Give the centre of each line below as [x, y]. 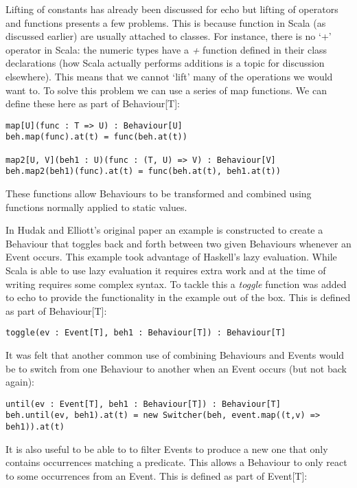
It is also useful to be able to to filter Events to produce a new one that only [167, 448]
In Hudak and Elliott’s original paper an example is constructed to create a [164, 230]
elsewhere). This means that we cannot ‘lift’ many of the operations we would [169, 76]
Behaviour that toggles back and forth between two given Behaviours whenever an [178, 243]
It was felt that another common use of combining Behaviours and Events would [175, 355]
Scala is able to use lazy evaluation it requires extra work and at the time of [166, 270]
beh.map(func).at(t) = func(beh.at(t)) [96, 137]
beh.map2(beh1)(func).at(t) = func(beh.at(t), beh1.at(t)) [143, 171]
